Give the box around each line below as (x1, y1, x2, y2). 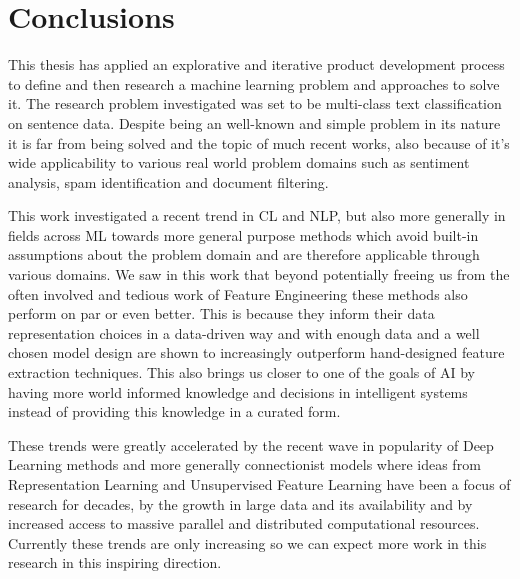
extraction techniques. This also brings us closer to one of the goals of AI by (8, 362, 475, 383)
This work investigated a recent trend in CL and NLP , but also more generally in (8, 205, 506, 226)
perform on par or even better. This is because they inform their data (8, 303, 435, 324)
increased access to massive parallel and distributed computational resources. (8, 513, 480, 534)
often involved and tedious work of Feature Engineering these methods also (8, 283, 468, 304)
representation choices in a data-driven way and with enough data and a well (8, 322, 480, 343)
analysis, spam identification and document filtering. (8, 171, 329, 192)
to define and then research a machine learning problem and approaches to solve (8, 73, 500, 94)
